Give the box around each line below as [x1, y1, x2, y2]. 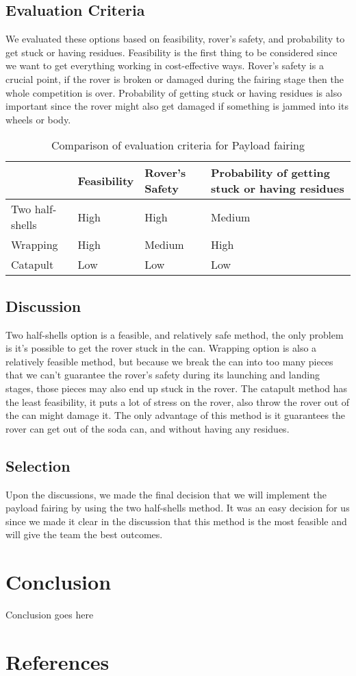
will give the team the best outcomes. [5, 527, 163, 542]
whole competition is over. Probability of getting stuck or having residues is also [5, 85, 342, 99]
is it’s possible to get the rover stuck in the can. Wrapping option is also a [5, 341, 317, 355]
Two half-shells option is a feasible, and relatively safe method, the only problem [5, 327, 344, 341]
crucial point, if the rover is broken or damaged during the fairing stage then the [5, 71, 344, 86]
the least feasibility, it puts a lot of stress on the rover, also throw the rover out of [5, 394, 350, 409]
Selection [5, 455, 71, 476]
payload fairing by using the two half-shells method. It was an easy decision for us [5, 500, 350, 515]
